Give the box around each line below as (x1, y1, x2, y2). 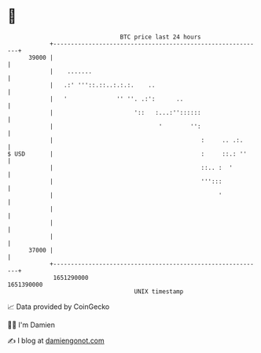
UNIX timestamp (134, 287, 184, 296)
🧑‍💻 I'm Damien (7, 320, 56, 329)
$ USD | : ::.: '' (7, 149, 247, 158)
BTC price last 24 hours (119, 33, 201, 41)
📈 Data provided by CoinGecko (7, 302, 110, 311)
